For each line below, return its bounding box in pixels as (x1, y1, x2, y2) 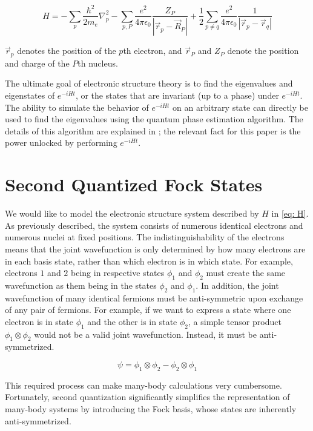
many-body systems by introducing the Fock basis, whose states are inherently (5, 403, 297, 415)
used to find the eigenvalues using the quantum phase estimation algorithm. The (5, 113, 303, 125)
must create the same (206, 266, 286, 279)
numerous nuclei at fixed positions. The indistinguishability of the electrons (5, 231, 285, 243)
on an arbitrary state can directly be (173, 100, 308, 113)
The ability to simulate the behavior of (5, 100, 149, 113)
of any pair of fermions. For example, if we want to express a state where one (5, 303, 291, 316)
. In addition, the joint (196, 278, 279, 291)
